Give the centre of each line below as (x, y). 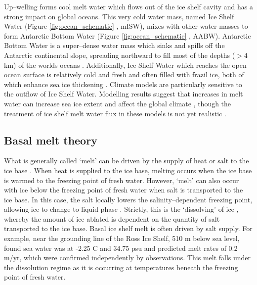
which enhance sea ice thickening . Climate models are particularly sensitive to (123, 84)
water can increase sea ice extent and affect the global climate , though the (118, 103)
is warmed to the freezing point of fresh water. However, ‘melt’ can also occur (122, 180)
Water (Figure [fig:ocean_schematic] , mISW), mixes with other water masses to (126, 26)
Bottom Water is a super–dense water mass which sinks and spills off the (114, 45)
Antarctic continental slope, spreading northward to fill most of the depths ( (120, 55)
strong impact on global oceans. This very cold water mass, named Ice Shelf (119, 16)
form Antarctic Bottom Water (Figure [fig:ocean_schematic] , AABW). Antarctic (128, 35)
